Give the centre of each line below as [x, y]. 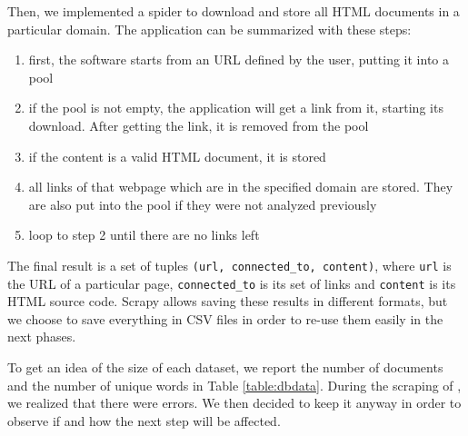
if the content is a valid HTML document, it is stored [177, 156]
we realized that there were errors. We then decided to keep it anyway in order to [234, 403]
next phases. [42, 337]
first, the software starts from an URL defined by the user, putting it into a [239, 59]
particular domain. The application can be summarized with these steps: [209, 29]
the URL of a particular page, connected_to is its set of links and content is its [232, 283]
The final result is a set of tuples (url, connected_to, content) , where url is [229, 265]
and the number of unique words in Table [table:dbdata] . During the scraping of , [234, 385]
